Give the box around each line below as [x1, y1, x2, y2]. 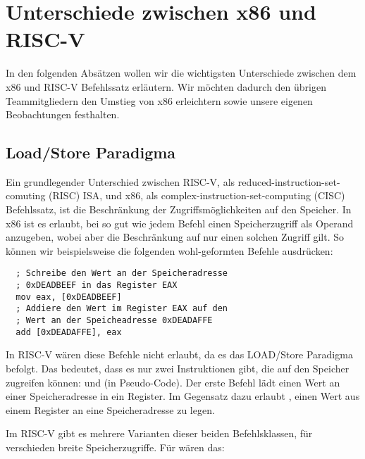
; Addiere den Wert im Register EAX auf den [16, 303, 228, 314]
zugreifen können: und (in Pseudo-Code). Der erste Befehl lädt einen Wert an [6, 375, 340, 389]
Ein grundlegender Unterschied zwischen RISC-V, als [6, 174, 235, 189]
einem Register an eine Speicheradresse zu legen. [6, 402, 215, 417]
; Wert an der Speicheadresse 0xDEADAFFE [16, 315, 213, 326]
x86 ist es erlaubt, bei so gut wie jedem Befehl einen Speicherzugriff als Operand [6, 215, 354, 230]
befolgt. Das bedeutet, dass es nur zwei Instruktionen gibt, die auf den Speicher [6, 360, 349, 375]
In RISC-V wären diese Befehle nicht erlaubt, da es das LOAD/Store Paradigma [6, 347, 353, 362]
